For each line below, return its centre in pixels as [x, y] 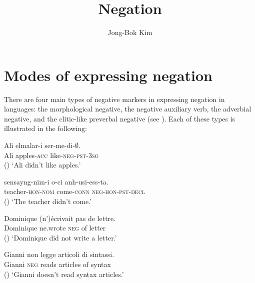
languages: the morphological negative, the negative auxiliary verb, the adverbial [128, 109]
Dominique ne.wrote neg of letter [55, 228]
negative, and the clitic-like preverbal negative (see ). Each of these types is [120, 118]
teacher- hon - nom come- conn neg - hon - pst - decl [75, 191]
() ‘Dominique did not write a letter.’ [60, 237]
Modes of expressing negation [108, 75]
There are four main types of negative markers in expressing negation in [114, 99]
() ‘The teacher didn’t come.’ [48, 201]
